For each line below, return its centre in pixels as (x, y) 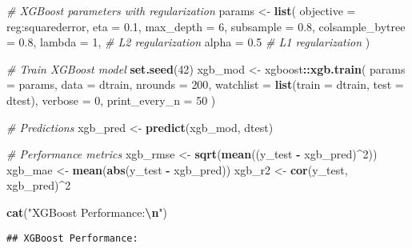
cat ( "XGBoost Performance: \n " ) (87, 212)
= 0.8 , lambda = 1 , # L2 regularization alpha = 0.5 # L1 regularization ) (188, 42)
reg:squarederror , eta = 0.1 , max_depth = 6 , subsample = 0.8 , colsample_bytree (206, 26)
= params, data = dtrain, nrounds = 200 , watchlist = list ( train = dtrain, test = (205, 84)
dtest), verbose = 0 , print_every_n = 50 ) (111, 100)
